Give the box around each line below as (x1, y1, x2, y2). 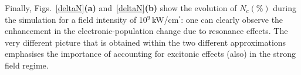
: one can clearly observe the (181, 13, 283, 25)
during (273, 2, 297, 13)
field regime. (5, 59, 49, 71)
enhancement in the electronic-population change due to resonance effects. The (5, 25, 288, 37)
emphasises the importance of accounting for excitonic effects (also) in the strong (5, 47, 296, 60)
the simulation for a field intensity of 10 (5, 13, 147, 25)
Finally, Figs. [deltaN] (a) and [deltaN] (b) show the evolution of (5, 2, 237, 13)
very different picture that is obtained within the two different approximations (5, 36, 286, 48)
